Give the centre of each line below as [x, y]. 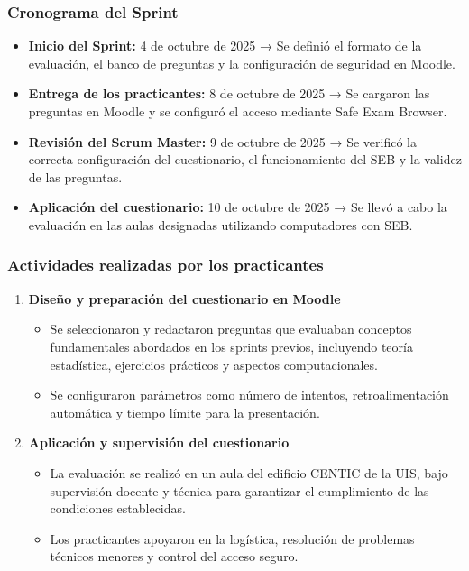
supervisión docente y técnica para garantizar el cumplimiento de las [239, 490]
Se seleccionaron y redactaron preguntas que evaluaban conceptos [231, 329]
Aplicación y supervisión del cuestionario [159, 442]
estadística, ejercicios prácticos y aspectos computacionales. [214, 364]
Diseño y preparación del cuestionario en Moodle [184, 298]
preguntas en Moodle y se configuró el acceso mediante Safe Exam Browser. [238, 111]
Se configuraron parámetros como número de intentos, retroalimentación [249, 395]
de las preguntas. [75, 176]
